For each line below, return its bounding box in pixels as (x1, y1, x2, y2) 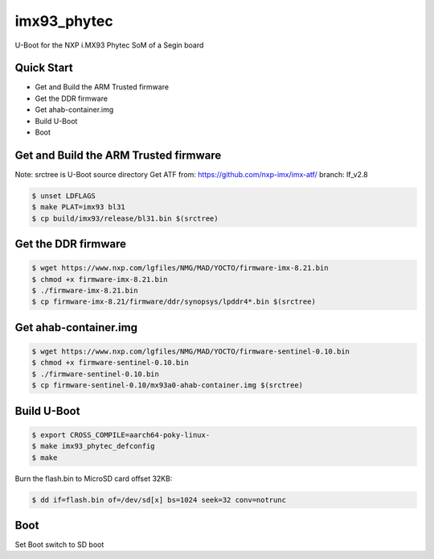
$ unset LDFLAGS (31, 191, 96, 201)
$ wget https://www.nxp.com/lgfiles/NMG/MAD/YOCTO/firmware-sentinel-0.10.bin (31, 347, 350, 356)
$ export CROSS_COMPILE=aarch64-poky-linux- (31, 430, 211, 439)
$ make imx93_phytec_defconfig (31, 441, 156, 451)
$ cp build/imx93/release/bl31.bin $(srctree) (31, 213, 219, 223)
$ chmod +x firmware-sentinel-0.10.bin (31, 358, 189, 367)
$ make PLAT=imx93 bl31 (31, 202, 126, 212)
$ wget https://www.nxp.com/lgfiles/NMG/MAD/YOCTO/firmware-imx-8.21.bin (31, 263, 329, 273)
